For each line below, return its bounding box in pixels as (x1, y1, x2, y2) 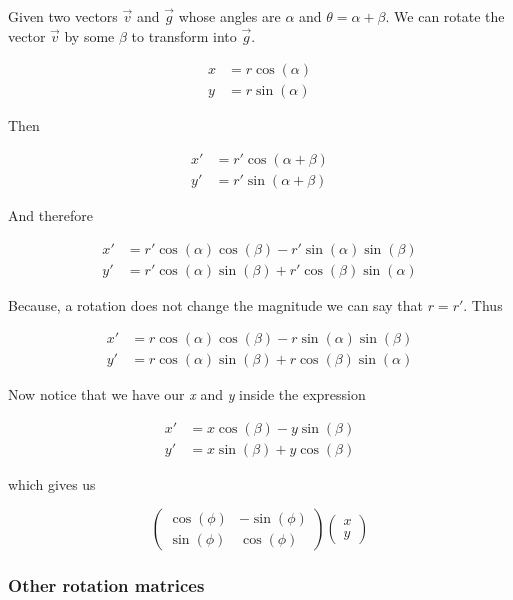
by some (64, 25, 115, 46)
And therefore (8, 204, 93, 225)
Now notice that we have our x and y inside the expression (8, 384, 366, 405)
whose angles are (178, 6, 281, 26)
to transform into (131, 25, 237, 46)
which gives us (8, 473, 96, 494)
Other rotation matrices (8, 573, 205, 598)
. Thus (463, 294, 503, 315)
